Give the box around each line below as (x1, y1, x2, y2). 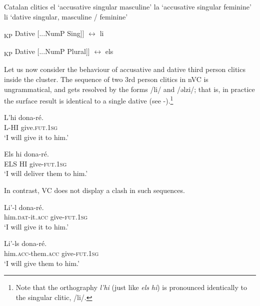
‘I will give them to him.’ (4, 257, 79, 268)
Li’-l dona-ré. (4, 201, 44, 212)
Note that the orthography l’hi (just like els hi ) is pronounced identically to (15, 282, 247, 292)
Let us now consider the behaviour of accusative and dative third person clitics (4, 64, 245, 74)
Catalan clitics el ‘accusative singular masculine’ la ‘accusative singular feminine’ (4, 1, 251, 11)
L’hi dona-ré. (4, 112, 43, 122)
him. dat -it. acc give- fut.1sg (4, 211, 88, 222)
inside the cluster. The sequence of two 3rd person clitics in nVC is (4, 74, 208, 84)
